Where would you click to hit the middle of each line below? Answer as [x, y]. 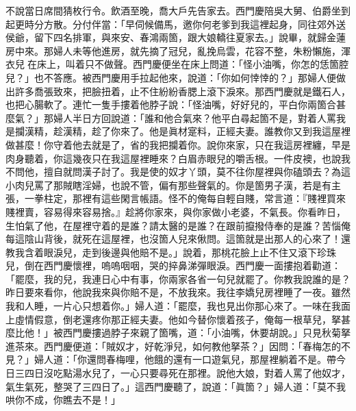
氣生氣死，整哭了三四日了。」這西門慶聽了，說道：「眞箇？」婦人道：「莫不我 [176, 386]
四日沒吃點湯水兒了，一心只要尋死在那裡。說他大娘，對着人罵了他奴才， [187, 373]
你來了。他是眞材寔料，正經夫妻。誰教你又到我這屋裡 [230, 131]
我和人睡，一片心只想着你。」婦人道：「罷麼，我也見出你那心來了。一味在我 [173, 306]
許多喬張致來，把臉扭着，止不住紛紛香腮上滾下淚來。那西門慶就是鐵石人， [182, 91]
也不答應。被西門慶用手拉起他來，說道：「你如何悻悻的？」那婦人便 [185, 77]
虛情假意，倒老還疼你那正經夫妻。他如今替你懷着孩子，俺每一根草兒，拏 [178, 319]
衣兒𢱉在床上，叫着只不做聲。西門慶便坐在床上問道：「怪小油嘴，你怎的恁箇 [172, 64]
